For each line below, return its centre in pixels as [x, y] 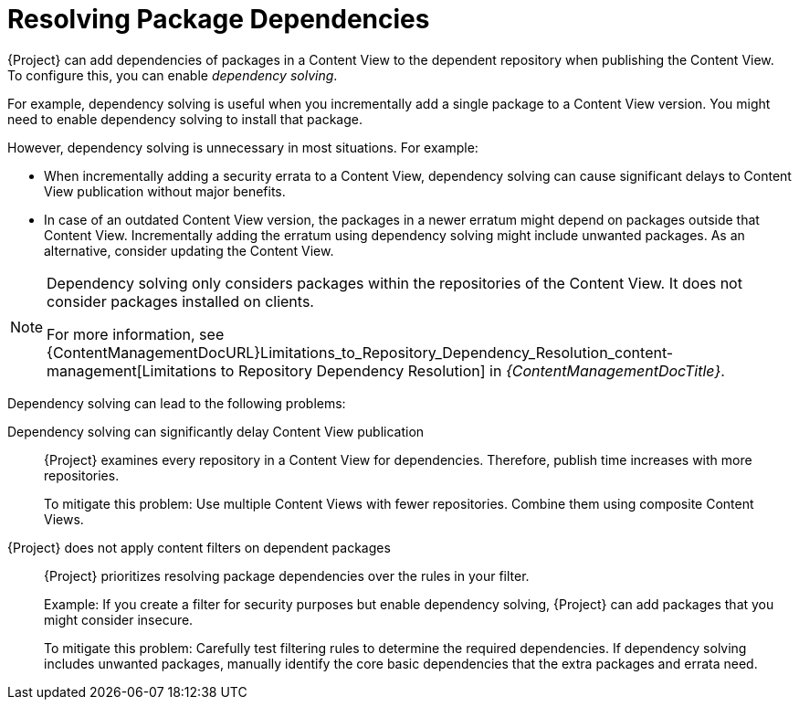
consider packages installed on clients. [180, 301]
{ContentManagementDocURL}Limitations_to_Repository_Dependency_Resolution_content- [360, 352]
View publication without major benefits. [165, 191]
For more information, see [136, 334]
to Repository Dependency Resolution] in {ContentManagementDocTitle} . [473, 370]
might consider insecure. [119, 619]
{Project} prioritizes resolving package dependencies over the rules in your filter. [287, 575]
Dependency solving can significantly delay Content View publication [216, 431]
